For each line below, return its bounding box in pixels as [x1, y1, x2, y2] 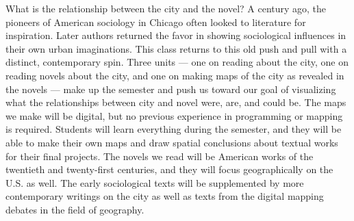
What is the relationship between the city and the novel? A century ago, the [5, 1, 327, 15]
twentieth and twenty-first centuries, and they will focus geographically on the [5, 162, 333, 177]
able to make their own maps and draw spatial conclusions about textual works [5, 135, 338, 149]
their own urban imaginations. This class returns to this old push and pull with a [5, 41, 347, 55]
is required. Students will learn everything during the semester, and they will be [5, 122, 342, 136]
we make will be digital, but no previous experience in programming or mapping [5, 108, 343, 122]
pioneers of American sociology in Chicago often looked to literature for [5, 14, 306, 29]
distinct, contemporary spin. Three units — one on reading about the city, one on [5, 55, 349, 69]
